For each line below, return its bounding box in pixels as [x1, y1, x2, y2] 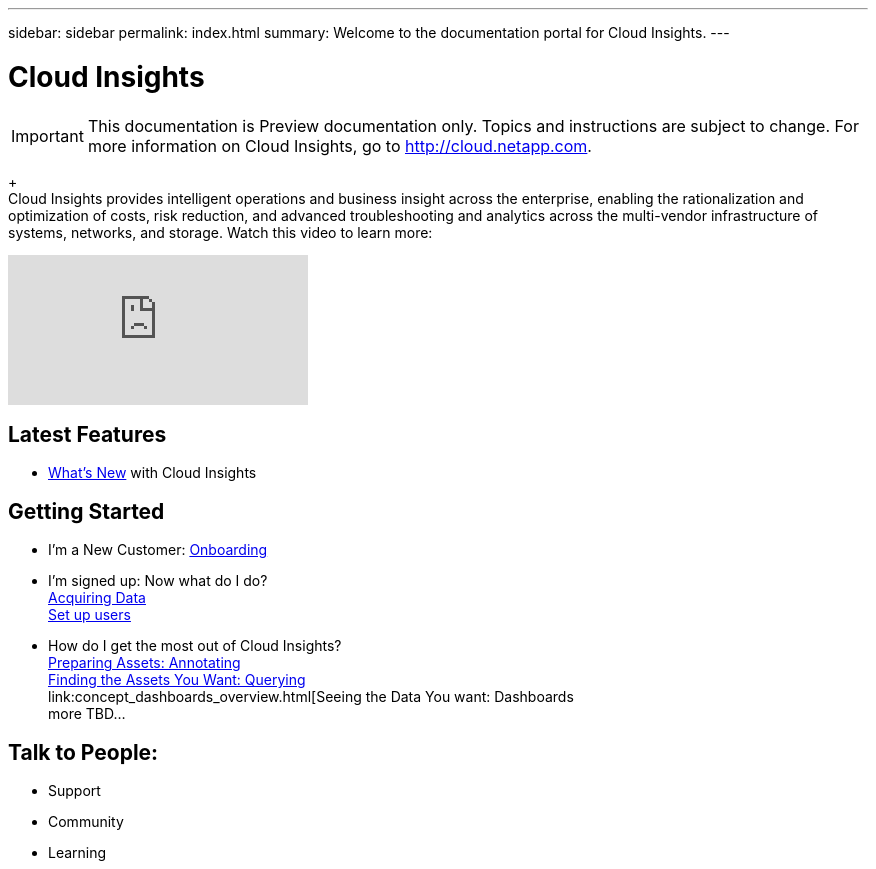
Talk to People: [8, 739, 159, 765]
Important [11, 125, 84, 146]
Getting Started [8, 498, 165, 524]
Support [48, 782, 101, 800]
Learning [48, 844, 107, 862]
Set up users [48, 606, 131, 624]
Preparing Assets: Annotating [48, 654, 241, 672]
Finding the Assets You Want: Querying [48, 671, 306, 689]
